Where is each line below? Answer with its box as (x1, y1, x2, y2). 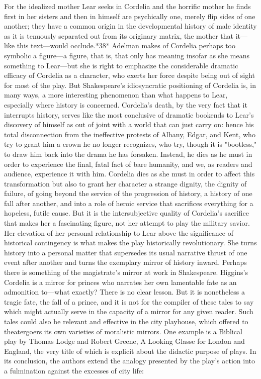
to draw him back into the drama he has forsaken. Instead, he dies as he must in (4, 148, 252, 159)
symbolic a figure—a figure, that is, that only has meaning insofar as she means (4, 50, 249, 60)
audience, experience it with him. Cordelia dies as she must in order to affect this (4, 168, 255, 179)
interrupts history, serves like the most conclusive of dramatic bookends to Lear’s (4, 109, 254, 120)
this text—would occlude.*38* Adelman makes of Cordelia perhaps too (17, 40, 235, 51)
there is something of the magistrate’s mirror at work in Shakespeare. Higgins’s (4, 267, 248, 277)
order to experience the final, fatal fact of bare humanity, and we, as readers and (4, 158, 252, 169)
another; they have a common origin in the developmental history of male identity (4, 21, 257, 31)
